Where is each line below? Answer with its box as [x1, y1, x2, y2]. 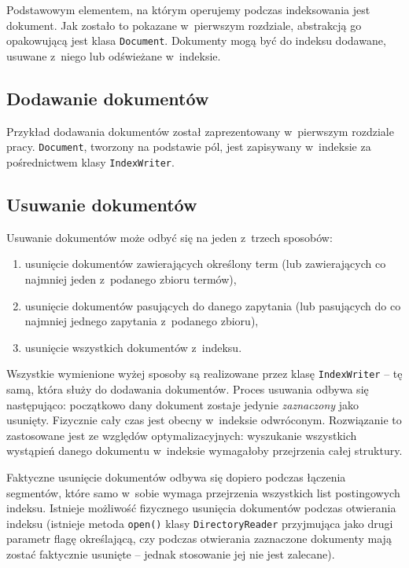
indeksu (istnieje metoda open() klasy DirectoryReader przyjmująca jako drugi [6, 515, 393, 531]
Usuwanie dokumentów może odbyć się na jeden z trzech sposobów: [6, 229, 333, 245]
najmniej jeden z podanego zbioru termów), [24, 270, 237, 287]
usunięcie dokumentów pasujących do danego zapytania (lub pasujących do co [24, 297, 401, 313]
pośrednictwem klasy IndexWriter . [6, 153, 175, 170]
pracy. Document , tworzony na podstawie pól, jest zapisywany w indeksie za [6, 138, 371, 155]
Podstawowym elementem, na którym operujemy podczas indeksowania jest [6, 2, 370, 17]
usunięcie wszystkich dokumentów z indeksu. [24, 339, 242, 355]
